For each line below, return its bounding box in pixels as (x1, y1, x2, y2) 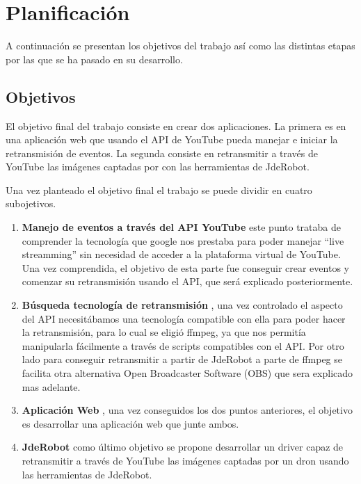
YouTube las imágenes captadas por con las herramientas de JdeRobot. (6, 159, 310, 174)
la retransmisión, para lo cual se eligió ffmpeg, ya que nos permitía (22, 325, 306, 339)
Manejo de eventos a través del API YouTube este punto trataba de (22, 220, 341, 234)
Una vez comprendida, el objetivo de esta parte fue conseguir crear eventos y (22, 260, 349, 275)
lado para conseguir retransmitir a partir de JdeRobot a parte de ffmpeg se (22, 352, 343, 366)
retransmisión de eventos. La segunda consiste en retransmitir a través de (6, 145, 318, 160)
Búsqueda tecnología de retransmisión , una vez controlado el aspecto (22, 298, 343, 312)
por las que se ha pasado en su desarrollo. (6, 51, 183, 66)
